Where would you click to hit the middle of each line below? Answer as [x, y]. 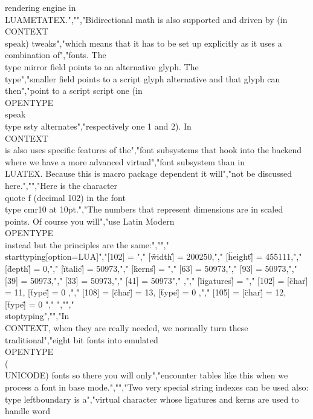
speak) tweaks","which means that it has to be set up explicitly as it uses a [144, 43]
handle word [28, 411]
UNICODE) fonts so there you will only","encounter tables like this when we [147, 375]
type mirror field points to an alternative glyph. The [102, 66]
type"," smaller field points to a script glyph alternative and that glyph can [143, 78]
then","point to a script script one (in [74, 91]
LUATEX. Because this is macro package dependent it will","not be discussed [149, 173]
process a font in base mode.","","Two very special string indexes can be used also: [157, 387]
